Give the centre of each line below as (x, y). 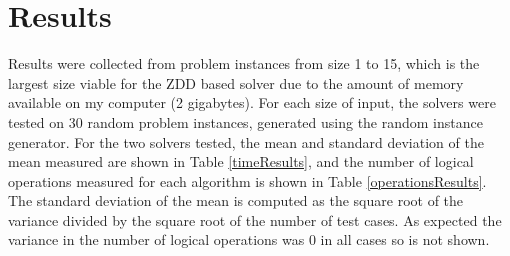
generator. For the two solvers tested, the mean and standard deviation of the (246, 141)
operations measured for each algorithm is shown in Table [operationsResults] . (247, 180)
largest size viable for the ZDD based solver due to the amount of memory (236, 82)
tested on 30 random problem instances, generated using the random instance (245, 121)
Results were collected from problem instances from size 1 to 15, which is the (244, 63)
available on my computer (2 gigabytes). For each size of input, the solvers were (252, 102)
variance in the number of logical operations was (156, 239)
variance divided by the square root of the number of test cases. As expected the (255, 219)
